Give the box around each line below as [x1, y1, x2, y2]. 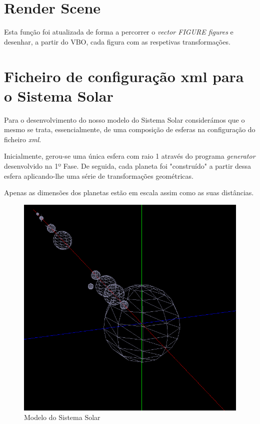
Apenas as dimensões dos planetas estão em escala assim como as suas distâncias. [4, 187, 254, 198]
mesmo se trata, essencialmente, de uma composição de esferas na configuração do [4, 124, 255, 135]
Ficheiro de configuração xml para [4, 66, 244, 86]
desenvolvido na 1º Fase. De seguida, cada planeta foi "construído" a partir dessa [4, 161, 251, 171]
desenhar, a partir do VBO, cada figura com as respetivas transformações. [4, 36, 230, 47]
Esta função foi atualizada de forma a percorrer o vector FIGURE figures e [4, 27, 233, 37]
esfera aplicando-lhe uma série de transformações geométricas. [4, 170, 193, 181]
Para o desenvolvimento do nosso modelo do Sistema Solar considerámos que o [4, 114, 245, 125]
